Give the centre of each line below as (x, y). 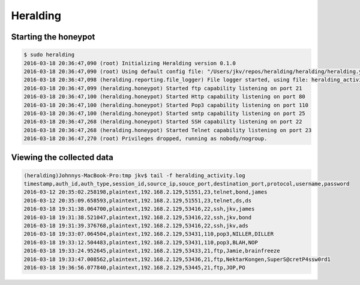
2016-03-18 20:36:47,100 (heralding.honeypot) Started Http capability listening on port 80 (164, 97)
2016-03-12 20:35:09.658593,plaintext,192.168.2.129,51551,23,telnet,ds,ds (138, 200)
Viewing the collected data (62, 158)
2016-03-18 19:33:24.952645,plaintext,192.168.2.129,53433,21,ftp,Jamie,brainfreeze (152, 251)
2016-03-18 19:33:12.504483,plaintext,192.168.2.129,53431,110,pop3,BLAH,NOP (141, 242)
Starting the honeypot (53, 37)
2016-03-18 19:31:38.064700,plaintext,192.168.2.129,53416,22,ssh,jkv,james (139, 209)
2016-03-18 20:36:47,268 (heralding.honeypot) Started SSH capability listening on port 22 (163, 122)
